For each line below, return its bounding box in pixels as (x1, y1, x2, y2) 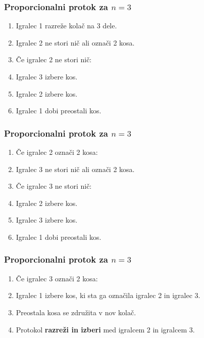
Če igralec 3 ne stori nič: (16, 181, 92, 191)
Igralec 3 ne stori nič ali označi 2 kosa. (16, 163, 135, 174)
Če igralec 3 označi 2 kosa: (16, 273, 98, 283)
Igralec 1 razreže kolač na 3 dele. (16, 20, 117, 31)
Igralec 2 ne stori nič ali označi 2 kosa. (16, 37, 135, 48)
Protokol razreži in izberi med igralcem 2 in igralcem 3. (16, 324, 195, 334)
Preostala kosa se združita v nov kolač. (16, 307, 136, 317)
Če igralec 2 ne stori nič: (16, 54, 92, 65)
